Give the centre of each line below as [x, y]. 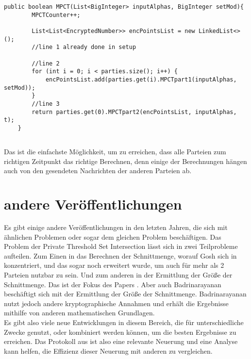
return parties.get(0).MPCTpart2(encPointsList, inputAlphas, [134, 112]
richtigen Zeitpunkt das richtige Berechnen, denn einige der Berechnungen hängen [125, 161]
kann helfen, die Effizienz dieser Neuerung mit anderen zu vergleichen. [108, 351]
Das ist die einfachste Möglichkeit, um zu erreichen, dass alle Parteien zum [115, 152]
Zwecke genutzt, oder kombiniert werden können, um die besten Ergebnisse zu [120, 332]
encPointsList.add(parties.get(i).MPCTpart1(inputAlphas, [141, 79]
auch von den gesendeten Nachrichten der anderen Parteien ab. [98, 171]
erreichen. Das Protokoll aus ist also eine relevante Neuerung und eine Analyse [121, 341]
